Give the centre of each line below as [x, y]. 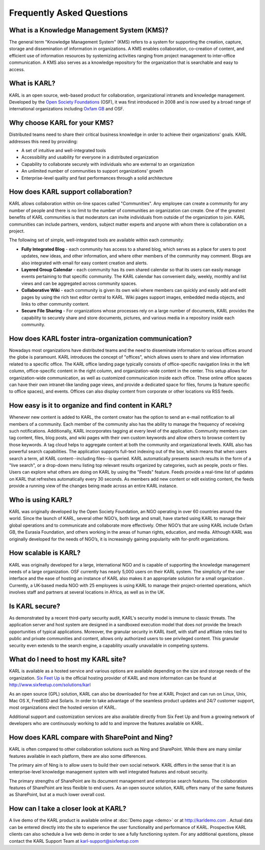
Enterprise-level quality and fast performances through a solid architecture [97, 178]
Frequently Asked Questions [68, 13]
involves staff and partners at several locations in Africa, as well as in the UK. [87, 592]
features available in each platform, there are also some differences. [78, 756]
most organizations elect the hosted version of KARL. [63, 708]
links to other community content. [55, 304]
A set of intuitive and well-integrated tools [64, 150]
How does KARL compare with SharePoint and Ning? [91, 737]
